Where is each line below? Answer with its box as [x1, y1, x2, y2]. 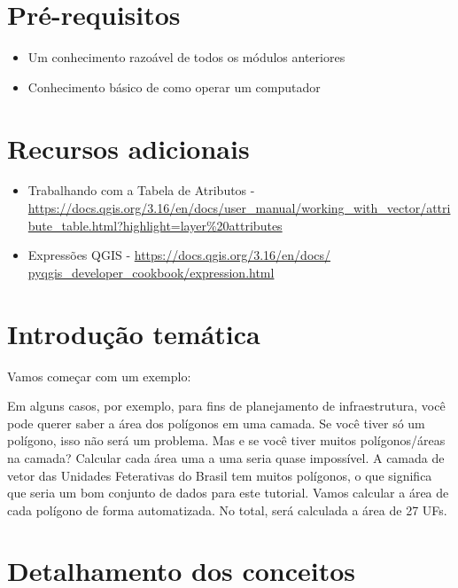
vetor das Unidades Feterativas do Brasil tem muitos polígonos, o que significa [7, 466, 432, 484]
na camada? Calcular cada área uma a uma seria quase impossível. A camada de [7, 448, 445, 466]
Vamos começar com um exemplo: [7, 366, 191, 385]
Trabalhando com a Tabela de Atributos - [27, 181, 255, 200]
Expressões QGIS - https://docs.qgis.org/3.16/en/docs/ [27, 246, 331, 264]
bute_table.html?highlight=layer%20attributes [27, 216, 283, 234]
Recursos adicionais [7, 129, 250, 166]
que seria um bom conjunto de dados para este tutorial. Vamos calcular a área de [7, 483, 449, 502]
